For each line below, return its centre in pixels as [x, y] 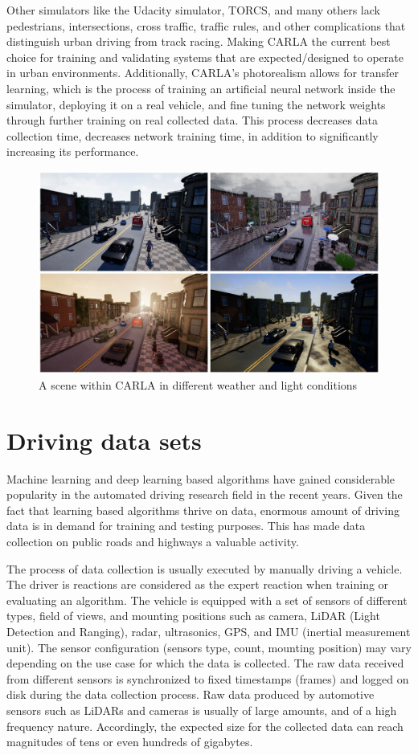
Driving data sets [104, 440]
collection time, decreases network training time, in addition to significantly [193, 135]
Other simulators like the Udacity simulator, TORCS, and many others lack [193, 10]
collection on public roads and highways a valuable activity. [153, 542]
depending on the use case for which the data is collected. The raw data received [205, 663]
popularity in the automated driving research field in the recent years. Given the [205, 494]
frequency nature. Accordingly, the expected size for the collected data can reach [205, 726]
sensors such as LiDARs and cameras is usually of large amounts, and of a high [202, 710]
